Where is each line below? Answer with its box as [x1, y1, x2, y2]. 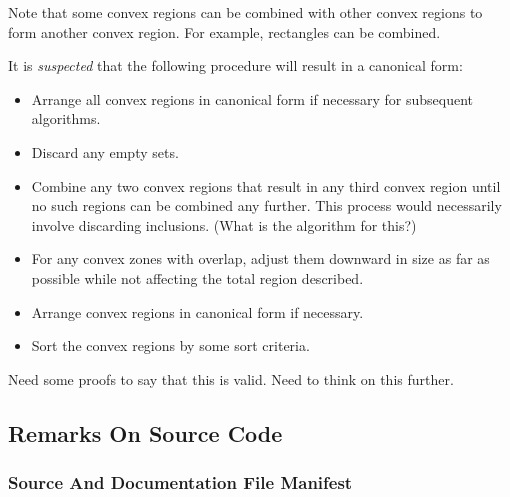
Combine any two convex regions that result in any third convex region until [31, 175, 501, 196]
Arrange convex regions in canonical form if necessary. [31, 301, 364, 322]
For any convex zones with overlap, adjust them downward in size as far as [31, 248, 490, 269]
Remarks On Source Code [8, 417, 283, 448]
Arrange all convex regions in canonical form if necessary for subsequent [31, 88, 474, 109]
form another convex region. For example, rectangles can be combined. [8, 21, 441, 42]
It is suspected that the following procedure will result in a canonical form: [8, 55, 463, 76]
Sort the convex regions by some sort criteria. [31, 335, 310, 356]
